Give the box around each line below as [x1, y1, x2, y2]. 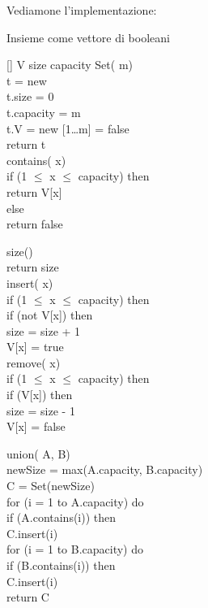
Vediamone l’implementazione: [6, 2, 157, 18]
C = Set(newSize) [6, 477, 95, 494]
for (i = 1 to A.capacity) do [6, 493, 144, 510]
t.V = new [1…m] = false [6, 119, 129, 137]
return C [6, 588, 49, 606]
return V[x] [6, 183, 62, 200]
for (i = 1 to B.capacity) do [6, 541, 144, 558]
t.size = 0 [6, 88, 54, 105]
